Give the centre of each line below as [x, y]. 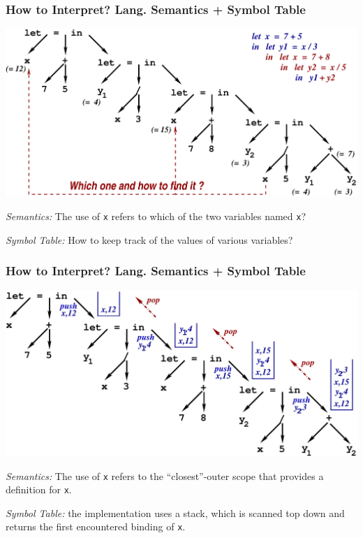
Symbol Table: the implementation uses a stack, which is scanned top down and [175, 512]
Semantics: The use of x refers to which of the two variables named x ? [156, 216]
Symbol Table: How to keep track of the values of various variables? [149, 239]
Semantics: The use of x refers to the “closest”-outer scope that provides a [165, 475]
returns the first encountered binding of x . [96, 526]
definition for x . [39, 489]
